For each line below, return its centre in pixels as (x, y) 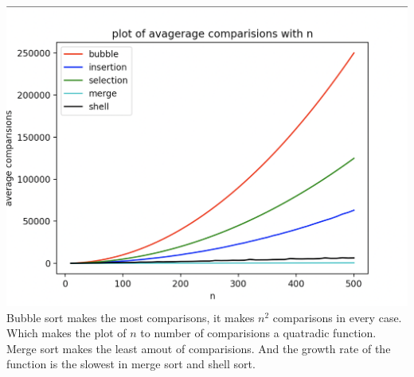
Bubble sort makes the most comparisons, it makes (131, 317)
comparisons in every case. (337, 317)
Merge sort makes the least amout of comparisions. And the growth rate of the (199, 348)
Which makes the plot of (66, 333)
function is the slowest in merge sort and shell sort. (131, 364)
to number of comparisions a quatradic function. (258, 333)
